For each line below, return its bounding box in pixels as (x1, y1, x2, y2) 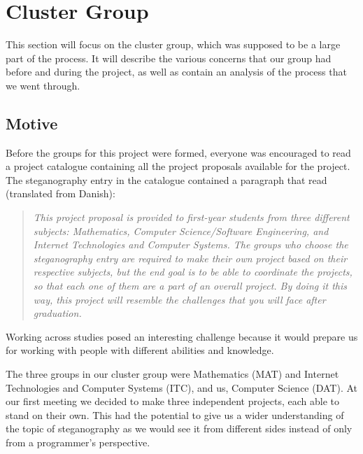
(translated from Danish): (6, 186, 115, 201)
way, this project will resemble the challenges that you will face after (33, 292, 326, 306)
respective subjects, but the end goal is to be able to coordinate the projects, (33, 264, 353, 279)
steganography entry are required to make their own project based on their (33, 250, 348, 265)
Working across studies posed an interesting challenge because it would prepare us (6, 329, 358, 343)
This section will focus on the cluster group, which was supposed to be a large (6, 37, 341, 52)
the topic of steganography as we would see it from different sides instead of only (6, 421, 353, 436)
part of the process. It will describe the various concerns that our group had (6, 50, 332, 65)
